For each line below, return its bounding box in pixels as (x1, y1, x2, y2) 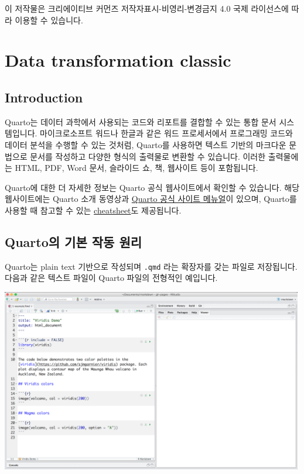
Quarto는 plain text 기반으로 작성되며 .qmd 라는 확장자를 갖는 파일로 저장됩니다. (5, 260, 298, 272)
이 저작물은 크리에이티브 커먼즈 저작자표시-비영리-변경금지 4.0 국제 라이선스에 (5, 2, 289, 14)
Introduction (5, 88, 83, 106)
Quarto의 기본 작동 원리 (5, 232, 142, 250)
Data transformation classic (5, 48, 231, 72)
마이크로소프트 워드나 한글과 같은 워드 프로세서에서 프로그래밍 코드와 (40, 127, 293, 139)
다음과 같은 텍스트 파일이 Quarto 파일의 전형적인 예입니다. (5, 272, 218, 284)
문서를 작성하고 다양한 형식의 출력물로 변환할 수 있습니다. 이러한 (30, 150, 266, 162)
